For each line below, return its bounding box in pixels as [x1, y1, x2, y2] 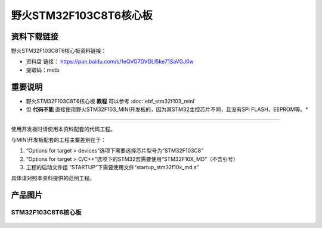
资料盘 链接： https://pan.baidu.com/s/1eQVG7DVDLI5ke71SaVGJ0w [26, 58, 194, 65]
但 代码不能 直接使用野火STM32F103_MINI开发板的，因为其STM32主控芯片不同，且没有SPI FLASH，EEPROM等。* [26, 106, 308, 113]
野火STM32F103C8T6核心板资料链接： [11, 47, 107, 55]
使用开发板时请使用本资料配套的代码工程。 [11, 125, 116, 132]
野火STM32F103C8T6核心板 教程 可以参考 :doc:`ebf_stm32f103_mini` [26, 97, 196, 104]
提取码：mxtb [26, 66, 60, 74]
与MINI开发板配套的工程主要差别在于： [11, 136, 107, 143]
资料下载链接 [11, 31, 58, 42]
